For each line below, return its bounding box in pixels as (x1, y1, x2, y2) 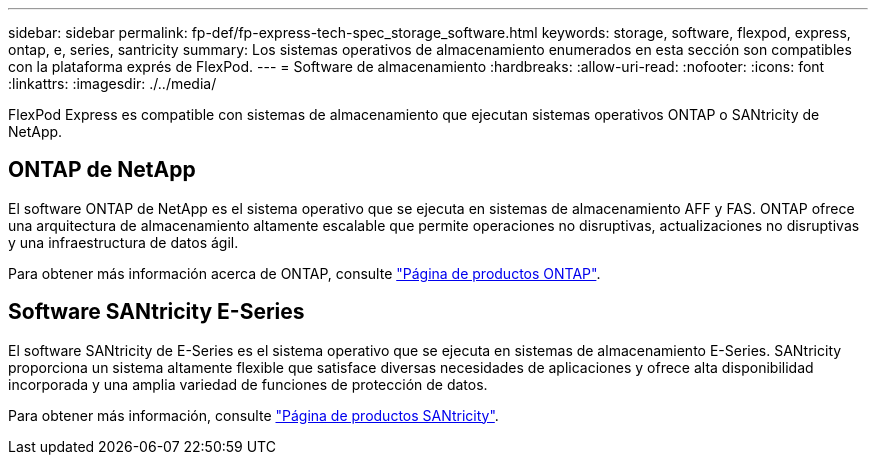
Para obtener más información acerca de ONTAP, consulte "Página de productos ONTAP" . (8, 264, 601, 282)
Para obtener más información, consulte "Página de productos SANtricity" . (8, 406, 499, 424)
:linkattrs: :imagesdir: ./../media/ (8, 75, 217, 92)
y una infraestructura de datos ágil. (8, 233, 239, 251)
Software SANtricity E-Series (8, 299, 305, 325)
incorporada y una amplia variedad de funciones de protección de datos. (8, 375, 488, 393)
